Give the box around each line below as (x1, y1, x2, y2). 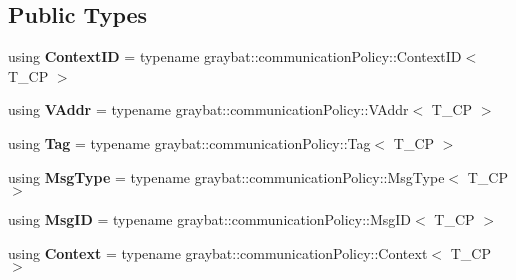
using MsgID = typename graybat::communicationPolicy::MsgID (8, 209, 412, 230)
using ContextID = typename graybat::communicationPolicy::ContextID (8, 46, 462, 67)
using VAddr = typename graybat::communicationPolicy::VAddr (8, 99, 409, 120)
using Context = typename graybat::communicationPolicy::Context (8, 242, 428, 263)
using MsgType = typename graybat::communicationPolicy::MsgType (8, 166, 445, 187)
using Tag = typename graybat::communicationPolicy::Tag (8, 132, 371, 153)
